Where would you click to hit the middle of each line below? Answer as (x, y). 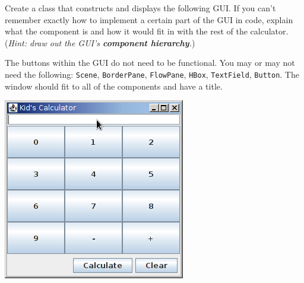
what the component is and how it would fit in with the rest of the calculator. (147, 31)
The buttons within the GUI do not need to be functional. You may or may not (150, 63)
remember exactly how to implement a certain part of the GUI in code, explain (149, 19)
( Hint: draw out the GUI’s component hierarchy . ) (100, 42)
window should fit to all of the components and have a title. (114, 86)
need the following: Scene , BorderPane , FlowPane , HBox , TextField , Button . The (152, 74)
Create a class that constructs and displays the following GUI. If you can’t (140, 8)
